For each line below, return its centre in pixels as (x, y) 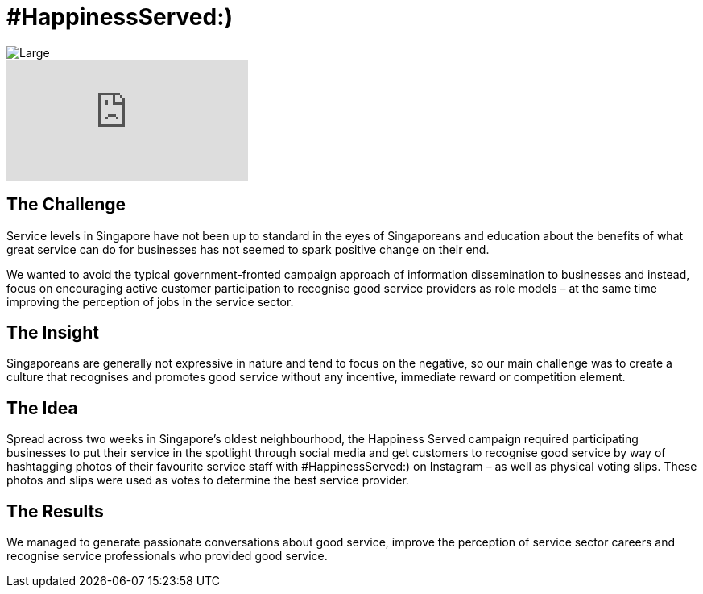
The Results (55, 511)
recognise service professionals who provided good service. (167, 556)
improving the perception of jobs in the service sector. (150, 301)
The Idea (42, 408)
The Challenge (66, 205)
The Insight (53, 333)
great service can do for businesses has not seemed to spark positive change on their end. (248, 249)
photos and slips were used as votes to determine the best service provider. (208, 480)
